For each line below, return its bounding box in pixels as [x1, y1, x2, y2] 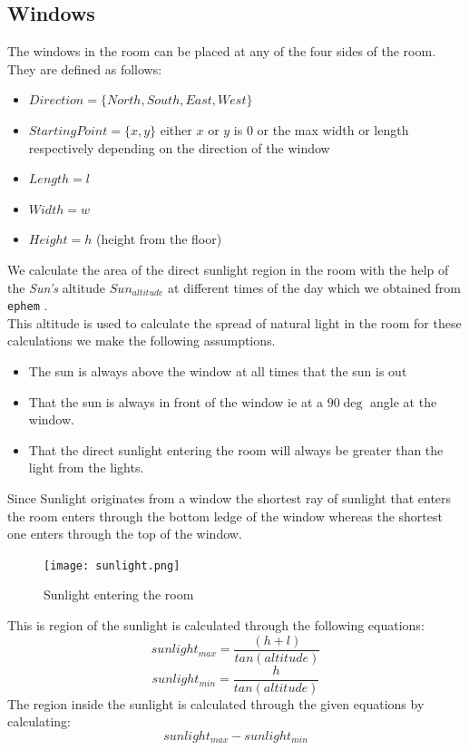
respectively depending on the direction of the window [28, 138, 330, 157]
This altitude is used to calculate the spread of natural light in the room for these [7, 313, 462, 332]
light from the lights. [28, 458, 144, 477]
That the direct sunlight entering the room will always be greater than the [28, 440, 444, 459]
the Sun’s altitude [7, 278, 106, 297]
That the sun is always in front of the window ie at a [28, 392, 323, 411]
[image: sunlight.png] [44, 559, 181, 572]
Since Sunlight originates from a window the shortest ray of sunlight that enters [7, 488, 452, 507]
